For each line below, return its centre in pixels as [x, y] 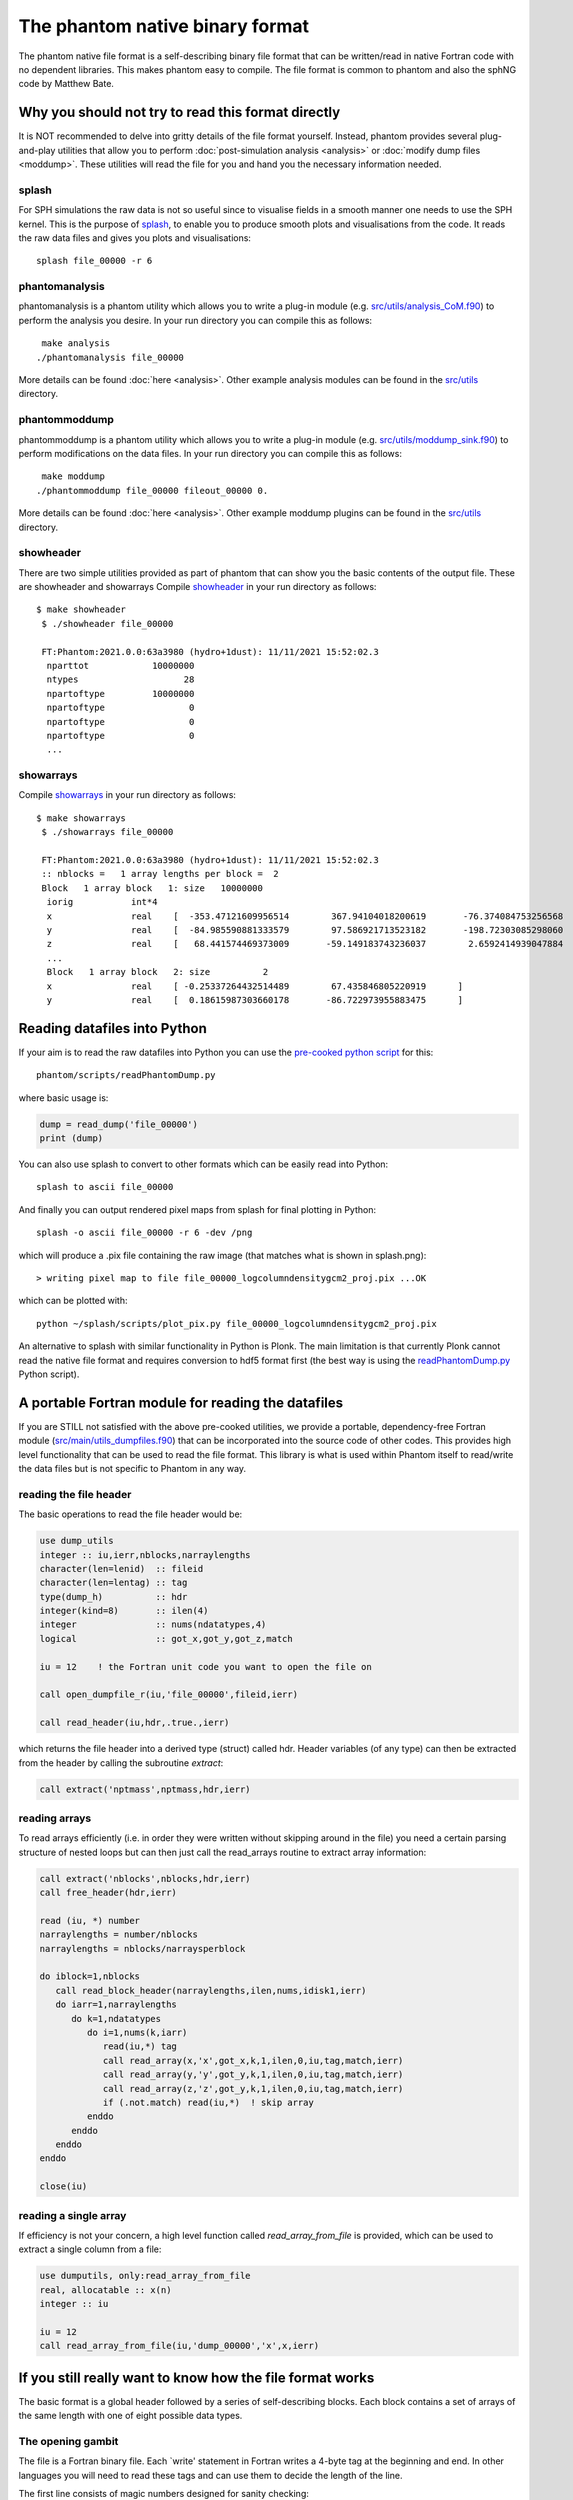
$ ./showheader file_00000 [107, 623]
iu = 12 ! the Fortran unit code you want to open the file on [205, 1666]
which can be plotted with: [73, 1301]
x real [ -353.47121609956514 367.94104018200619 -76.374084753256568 [305, 916]
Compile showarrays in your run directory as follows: [127, 795]
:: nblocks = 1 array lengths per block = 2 [160, 874]
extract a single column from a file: [90, 2249]
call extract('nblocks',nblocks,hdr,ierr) [145, 1878]
